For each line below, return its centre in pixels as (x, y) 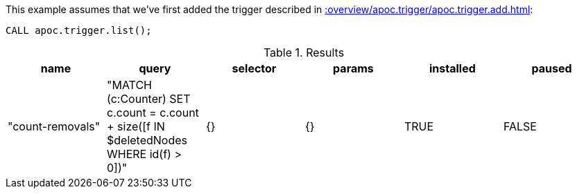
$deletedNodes (147, 140)
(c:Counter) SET (148, 99)
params (353, 68)
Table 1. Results (304, 52)
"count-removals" (54, 126)
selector (254, 68)
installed (453, 68)
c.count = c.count (153, 113)
